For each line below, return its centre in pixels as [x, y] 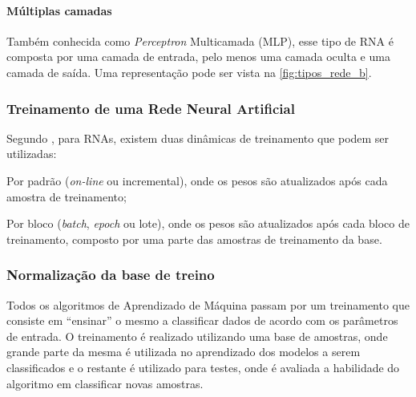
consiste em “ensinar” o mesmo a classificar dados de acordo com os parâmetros [202, 320]
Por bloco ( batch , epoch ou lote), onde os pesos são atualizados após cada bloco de [208, 223]
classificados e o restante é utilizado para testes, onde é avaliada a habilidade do [203, 367]
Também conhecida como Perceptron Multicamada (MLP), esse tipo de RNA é [200, 41]
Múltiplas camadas [59, 10]
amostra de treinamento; [67, 196]
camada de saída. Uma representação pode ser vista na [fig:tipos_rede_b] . [189, 72]
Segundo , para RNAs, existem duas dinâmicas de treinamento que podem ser [198, 138]
